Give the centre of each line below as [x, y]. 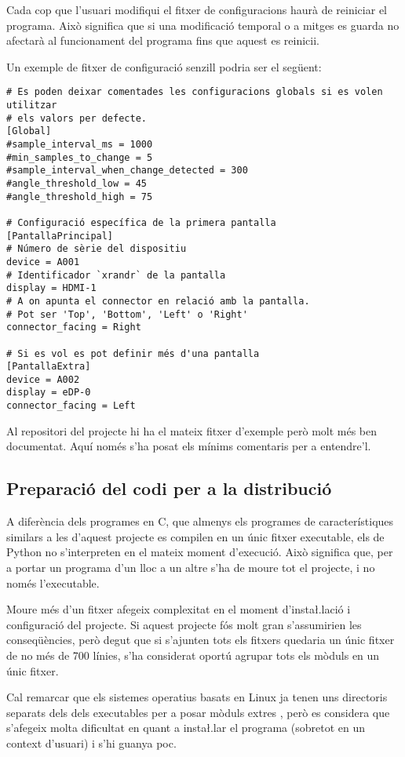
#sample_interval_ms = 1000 [80, 144]
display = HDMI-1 [51, 288]
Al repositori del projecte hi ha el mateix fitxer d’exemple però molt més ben [192, 430]
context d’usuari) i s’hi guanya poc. [91, 742]
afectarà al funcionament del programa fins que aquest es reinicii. [163, 40]
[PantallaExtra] [49, 367]
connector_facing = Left [71, 406]
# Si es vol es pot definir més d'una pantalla [133, 353]
